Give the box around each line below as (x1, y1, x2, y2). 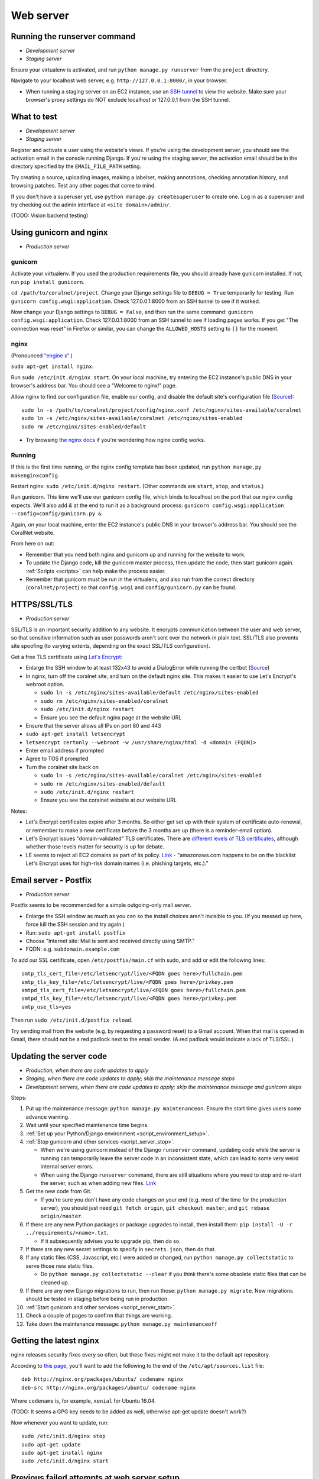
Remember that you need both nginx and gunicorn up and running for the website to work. (25, 551, 246, 558)
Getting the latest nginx (11, 1336, 100, 1346)
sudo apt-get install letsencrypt (25, 731, 126, 738)
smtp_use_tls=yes (21, 1003, 71, 1010)
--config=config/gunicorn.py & (11, 511, 102, 517)
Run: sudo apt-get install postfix (25, 929, 126, 936)
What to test (11, 111, 57, 121)
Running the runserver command (11, 31, 136, 41)
